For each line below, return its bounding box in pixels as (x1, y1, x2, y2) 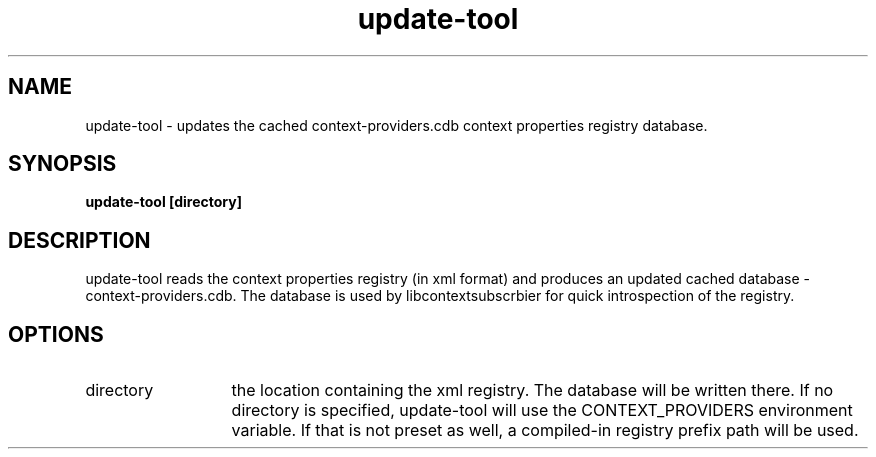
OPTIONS (8, 321, 104, 347)
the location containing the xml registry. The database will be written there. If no (231, 380, 834, 401)
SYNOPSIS (8, 151, 117, 177)
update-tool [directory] (85, 193, 242, 211)
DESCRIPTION (8, 227, 151, 253)
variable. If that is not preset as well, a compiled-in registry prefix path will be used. (231, 420, 859, 441)
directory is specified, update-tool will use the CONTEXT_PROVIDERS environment (231, 400, 853, 421)
